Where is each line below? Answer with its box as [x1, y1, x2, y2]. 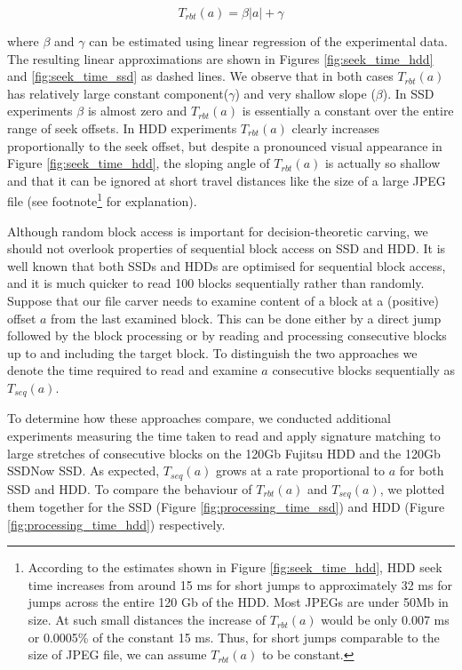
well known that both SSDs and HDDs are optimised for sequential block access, [7, 256, 446, 275]
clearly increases [291, 118, 380, 137]
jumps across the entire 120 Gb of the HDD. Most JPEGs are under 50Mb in [28, 593, 449, 611]
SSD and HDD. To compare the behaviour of [7, 479, 252, 498]
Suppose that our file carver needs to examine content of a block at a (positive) [7, 291, 440, 309]
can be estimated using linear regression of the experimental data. [89, 32, 448, 50]
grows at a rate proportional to [215, 461, 385, 480]
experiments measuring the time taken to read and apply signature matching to [7, 426, 441, 444]
